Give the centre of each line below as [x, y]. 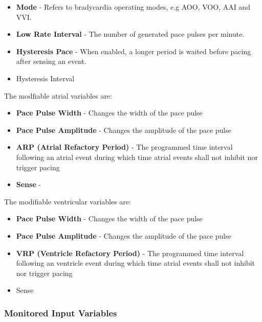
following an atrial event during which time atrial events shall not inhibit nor [137, 157]
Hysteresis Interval [45, 78]
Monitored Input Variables [61, 313]
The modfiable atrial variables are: [58, 95]
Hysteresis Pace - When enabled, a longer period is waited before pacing [134, 51]
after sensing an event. [51, 61]
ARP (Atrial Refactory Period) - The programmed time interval [124, 147]
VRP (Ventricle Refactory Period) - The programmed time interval [130, 253]
